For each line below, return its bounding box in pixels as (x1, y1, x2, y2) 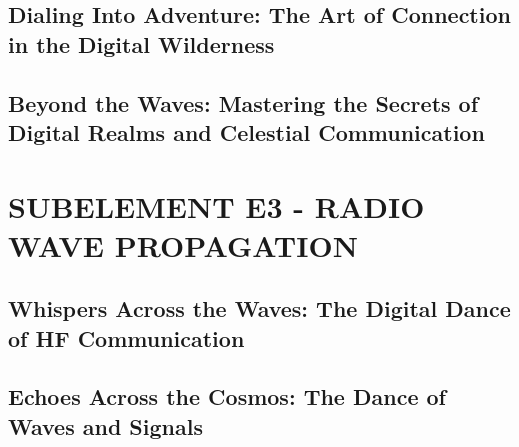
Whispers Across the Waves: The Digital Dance (8, 293, 511, 324)
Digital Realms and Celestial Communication (8, 116, 485, 147)
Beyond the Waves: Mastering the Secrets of (8, 87, 479, 118)
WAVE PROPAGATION (8, 224, 358, 265)
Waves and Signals (8, 410, 203, 441)
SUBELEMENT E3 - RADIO (8, 185, 425, 226)
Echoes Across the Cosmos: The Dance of (8, 381, 446, 412)
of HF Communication (8, 322, 245, 353)
